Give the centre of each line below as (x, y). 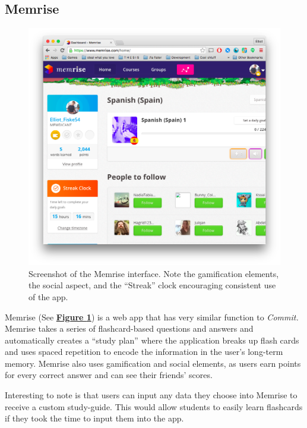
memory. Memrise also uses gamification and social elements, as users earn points (153, 363)
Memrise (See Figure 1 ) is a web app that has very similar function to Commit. (152, 317)
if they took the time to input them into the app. (94, 418)
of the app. (48, 296)
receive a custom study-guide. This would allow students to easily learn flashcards (154, 406)
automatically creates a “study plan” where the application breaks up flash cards (152, 340)
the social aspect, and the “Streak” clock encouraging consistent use (152, 285)
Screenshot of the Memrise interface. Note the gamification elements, (154, 273)
